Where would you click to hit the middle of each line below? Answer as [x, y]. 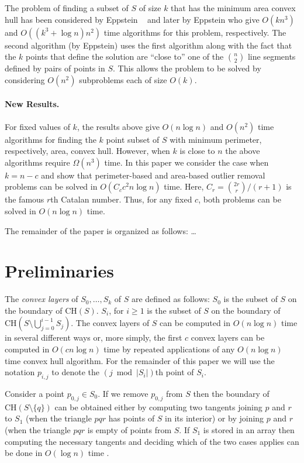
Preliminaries [59, 271]
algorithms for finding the [51, 139]
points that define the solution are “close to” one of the [125, 56]
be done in [24, 453]
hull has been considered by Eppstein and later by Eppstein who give [132, 19]
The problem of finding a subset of [67, 8]
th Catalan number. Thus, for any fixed [121, 199]
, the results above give [118, 126]
